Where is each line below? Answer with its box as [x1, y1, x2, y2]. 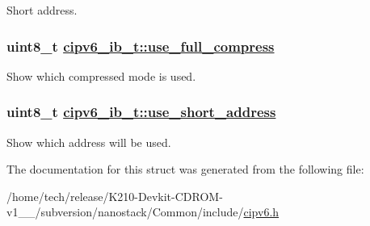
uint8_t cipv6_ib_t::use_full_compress [6, 36, 275, 56]
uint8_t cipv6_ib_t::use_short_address [6, 102, 276, 122]
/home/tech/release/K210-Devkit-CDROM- [6, 187, 223, 204]
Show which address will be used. [6, 133, 171, 150]
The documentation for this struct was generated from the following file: [6, 161, 364, 178]
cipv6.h [243, 203, 280, 220]
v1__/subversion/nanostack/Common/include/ [6, 203, 244, 220]
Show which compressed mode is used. [6, 67, 196, 84]
